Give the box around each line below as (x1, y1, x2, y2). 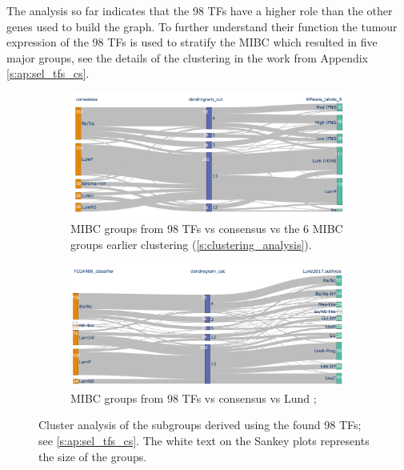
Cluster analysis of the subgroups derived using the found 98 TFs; (38, 416, 362, 433)
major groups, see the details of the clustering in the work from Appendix (6, 49, 369, 66)
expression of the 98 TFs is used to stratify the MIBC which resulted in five (6, 34, 378, 50)
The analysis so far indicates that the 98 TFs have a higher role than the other (6, 2, 393, 18)
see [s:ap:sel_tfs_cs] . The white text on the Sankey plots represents (38, 432, 370, 448)
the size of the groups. (38, 448, 147, 464)
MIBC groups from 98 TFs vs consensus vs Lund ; (70, 389, 317, 406)
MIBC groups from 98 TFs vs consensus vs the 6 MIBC (70, 220, 343, 237)
